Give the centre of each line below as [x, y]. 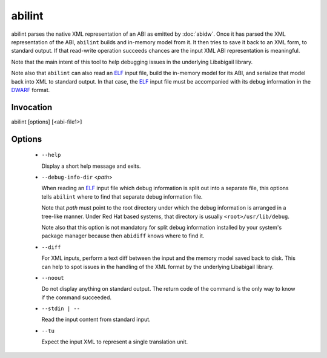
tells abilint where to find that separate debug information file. [122, 196]
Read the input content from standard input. [96, 320]
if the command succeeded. [77, 297]
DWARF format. [31, 90]
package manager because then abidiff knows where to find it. [123, 236]
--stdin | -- [61, 309]
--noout [53, 278]
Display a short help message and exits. [91, 166]
